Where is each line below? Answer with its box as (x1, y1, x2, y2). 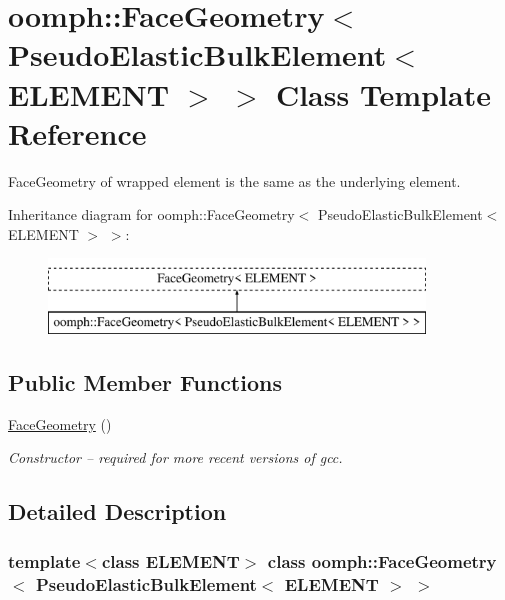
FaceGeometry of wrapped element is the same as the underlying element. (8, 170, 461, 191)
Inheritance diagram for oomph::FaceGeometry (8, 204, 295, 225)
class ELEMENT (101, 548, 240, 573)
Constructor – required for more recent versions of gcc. (8, 447, 343, 468)
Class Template (275, 73, 491, 114)
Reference (8, 112, 147, 153)
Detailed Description (8, 496, 227, 527)
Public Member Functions (8, 367, 282, 398)
